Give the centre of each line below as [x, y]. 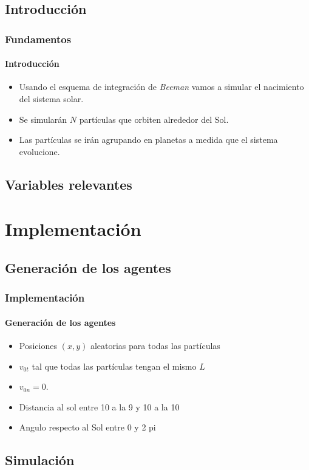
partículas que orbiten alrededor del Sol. [154, 119]
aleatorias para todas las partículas [155, 345]
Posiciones [38, 345]
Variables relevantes [69, 184]
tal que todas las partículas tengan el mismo [114, 366]
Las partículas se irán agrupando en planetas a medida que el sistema [148, 140]
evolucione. [39, 151]
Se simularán [43, 119]
